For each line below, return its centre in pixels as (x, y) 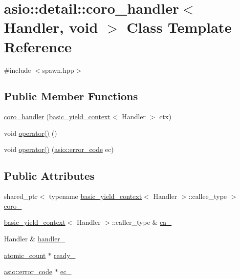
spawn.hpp (58, 70)
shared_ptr (21, 196)
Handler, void (51, 27)
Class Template (179, 27)
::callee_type (208, 196)
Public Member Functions (71, 96)
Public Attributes (49, 176)
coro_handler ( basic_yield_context (57, 117)
